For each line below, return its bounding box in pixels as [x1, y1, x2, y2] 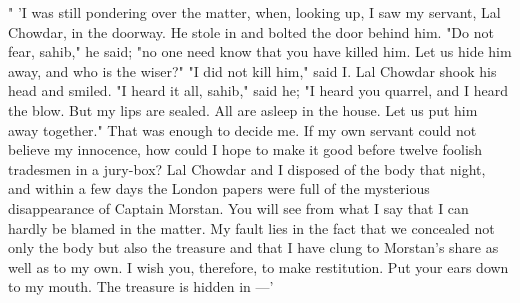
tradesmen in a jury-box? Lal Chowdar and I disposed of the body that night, [8, 158, 486, 179]
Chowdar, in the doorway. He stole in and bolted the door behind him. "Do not [8, 21, 494, 42]
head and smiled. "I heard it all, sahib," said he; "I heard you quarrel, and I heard [8, 80, 508, 101]
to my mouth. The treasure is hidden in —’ [8, 276, 274, 297]
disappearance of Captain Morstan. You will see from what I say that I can [8, 197, 469, 218]
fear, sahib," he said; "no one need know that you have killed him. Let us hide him [8, 41, 512, 62]
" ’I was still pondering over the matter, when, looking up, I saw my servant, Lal [8, 2, 501, 22]
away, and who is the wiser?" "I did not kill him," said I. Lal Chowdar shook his [8, 60, 497, 81]
